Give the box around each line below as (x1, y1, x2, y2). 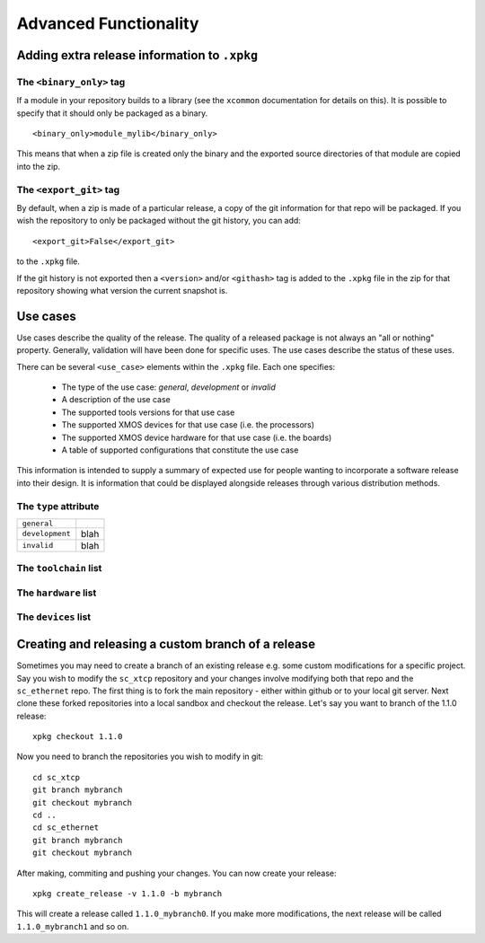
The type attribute (16, 499, 100, 512)
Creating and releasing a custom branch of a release (16, 637, 316, 652)
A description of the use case (61, 394, 171, 405)
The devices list (16, 611, 92, 623)
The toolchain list (16, 562, 102, 575)
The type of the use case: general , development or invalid (61, 382, 276, 392)
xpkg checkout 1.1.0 (32, 732, 123, 742)
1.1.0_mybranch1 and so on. (16, 921, 129, 931)
